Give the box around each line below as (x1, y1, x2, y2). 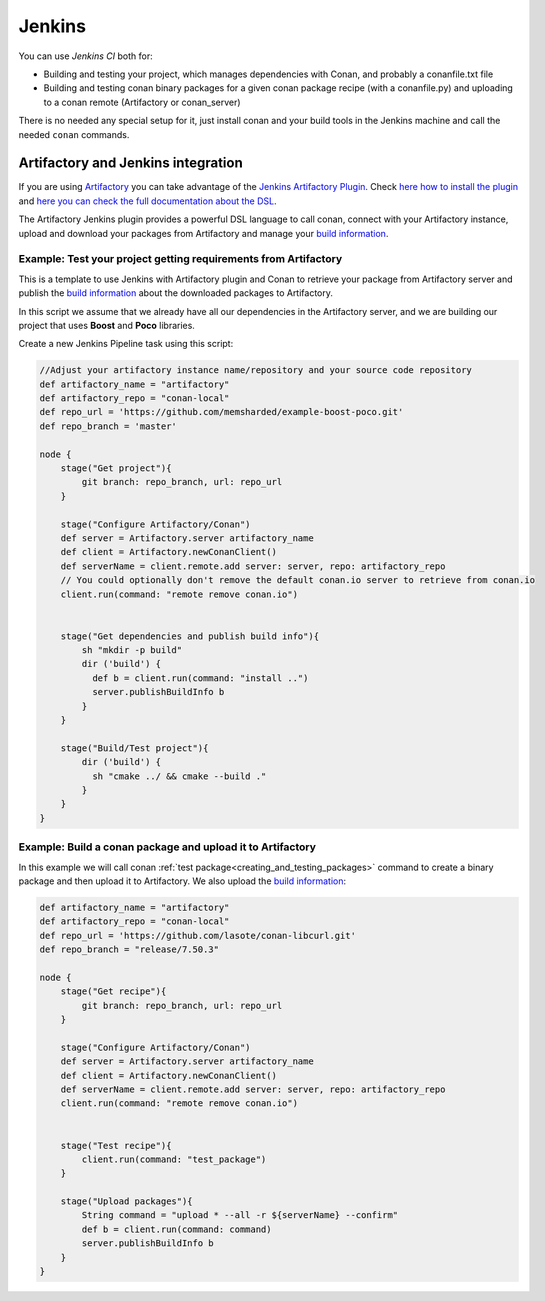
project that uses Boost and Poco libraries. (18, 319, 195, 331)
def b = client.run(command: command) (81, 1223, 272, 1235)
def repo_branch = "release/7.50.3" (39, 944, 220, 955)
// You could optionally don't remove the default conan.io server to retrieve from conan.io (60, 575, 535, 586)
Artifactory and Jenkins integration (18, 155, 244, 172)
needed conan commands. (18, 128, 130, 140)
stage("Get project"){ (60, 463, 172, 474)
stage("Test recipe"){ (60, 1140, 172, 1151)
